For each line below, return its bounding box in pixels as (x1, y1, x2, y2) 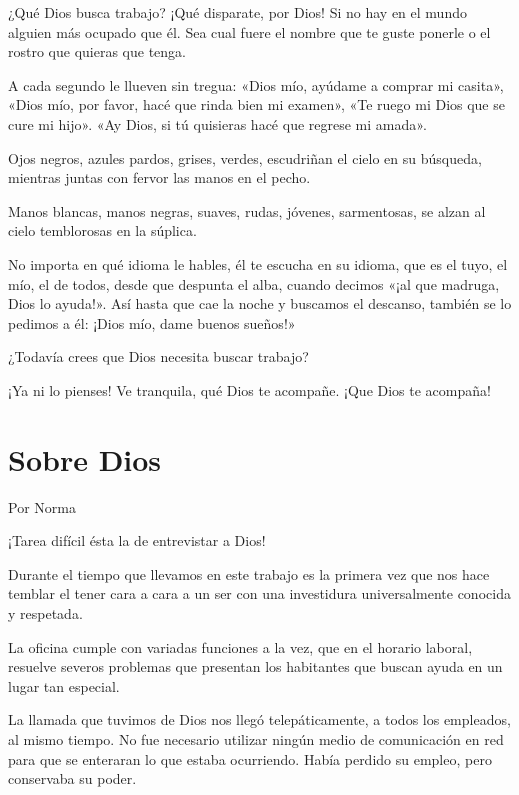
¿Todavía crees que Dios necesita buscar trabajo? (8, 346, 309, 367)
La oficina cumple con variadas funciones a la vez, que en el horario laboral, (8, 636, 473, 657)
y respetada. (8, 603, 83, 623)
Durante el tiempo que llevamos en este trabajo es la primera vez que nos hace (8, 563, 490, 584)
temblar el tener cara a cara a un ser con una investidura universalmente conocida (8, 583, 511, 604)
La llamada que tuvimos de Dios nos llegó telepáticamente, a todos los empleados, (8, 709, 511, 730)
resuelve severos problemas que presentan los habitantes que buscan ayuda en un (8, 656, 503, 677)
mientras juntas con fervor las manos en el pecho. (8, 167, 311, 188)
